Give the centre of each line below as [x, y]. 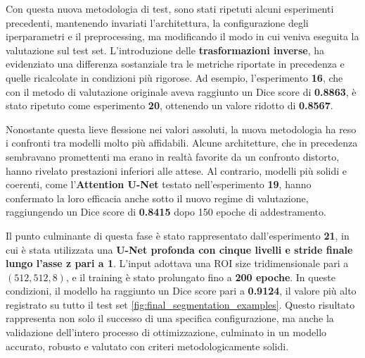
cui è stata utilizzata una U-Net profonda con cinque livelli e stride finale [179, 249]
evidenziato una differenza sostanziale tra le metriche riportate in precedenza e [175, 64]
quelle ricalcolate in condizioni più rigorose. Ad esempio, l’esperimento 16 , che [174, 77]
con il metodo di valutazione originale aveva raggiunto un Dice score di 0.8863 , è [181, 91]
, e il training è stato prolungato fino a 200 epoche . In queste [200, 277]
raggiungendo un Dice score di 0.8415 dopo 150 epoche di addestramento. [166, 212]
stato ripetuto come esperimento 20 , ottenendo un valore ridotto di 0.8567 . [169, 105]
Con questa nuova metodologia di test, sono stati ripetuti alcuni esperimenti [170, 8]
